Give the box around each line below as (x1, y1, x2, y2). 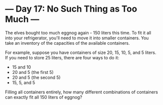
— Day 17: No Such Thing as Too (5, 3, 137, 15)
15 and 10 (12, 64, 31, 70)
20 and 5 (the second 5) (12, 74, 61, 80)
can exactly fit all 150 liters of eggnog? (5, 94, 83, 100)
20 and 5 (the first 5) (12, 69, 54, 75)
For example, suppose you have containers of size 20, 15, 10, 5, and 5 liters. (5, 50, 157, 55)
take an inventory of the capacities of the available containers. (5, 40, 130, 46)
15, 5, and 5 (12, 79, 36, 86)
